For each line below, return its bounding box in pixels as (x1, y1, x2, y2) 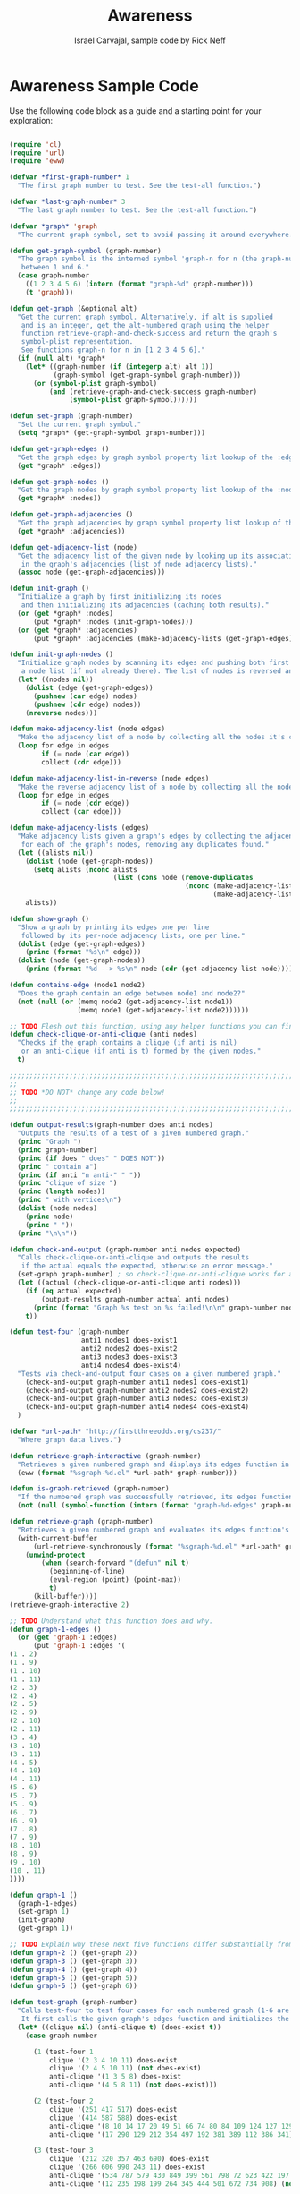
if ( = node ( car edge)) (41, 749, 129, 759)
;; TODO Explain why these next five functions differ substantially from (9, 1940, 294, 1950)
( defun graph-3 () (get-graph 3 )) (9, 1957, 138, 1966)
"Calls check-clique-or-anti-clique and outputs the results (17, 1253, 250, 1262)
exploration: (9, 115, 54, 125)
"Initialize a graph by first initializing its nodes (17, 593, 221, 602)
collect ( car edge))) (41, 807, 122, 816)
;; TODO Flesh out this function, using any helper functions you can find (9, 1021, 297, 1030)
